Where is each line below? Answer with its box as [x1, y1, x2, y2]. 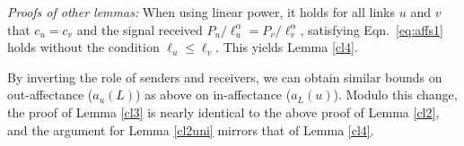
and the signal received [76, 20, 203, 39]
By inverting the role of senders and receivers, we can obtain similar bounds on [7, 67, 442, 86]
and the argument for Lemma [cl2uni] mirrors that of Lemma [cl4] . [7, 120, 374, 139]
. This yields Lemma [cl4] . [215, 38, 358, 56]
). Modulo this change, [333, 85, 458, 104]
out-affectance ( [7, 85, 93, 104]
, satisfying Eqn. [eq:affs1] [300, 20, 443, 39]
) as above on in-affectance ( [136, 85, 292, 104]
